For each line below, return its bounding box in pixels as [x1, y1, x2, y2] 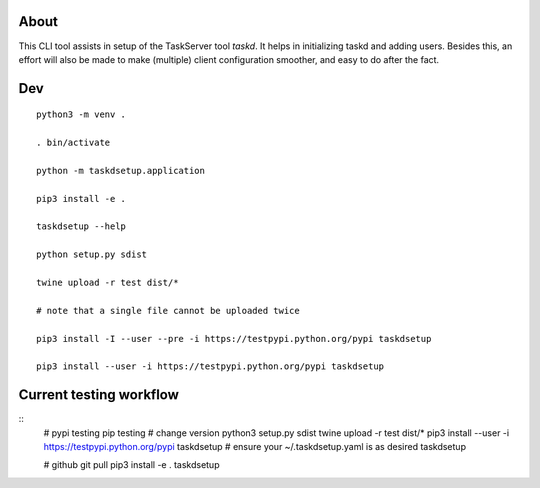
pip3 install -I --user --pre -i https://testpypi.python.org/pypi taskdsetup [36, 333, 432, 344]
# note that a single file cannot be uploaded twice [36, 305, 300, 316]
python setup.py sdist [36, 249, 148, 260]
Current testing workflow [18, 386, 180, 404]
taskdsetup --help [36, 221, 127, 232]
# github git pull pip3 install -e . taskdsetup [43, 459, 220, 471]
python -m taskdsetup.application [36, 165, 205, 176]
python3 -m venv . [36, 109, 127, 120]
